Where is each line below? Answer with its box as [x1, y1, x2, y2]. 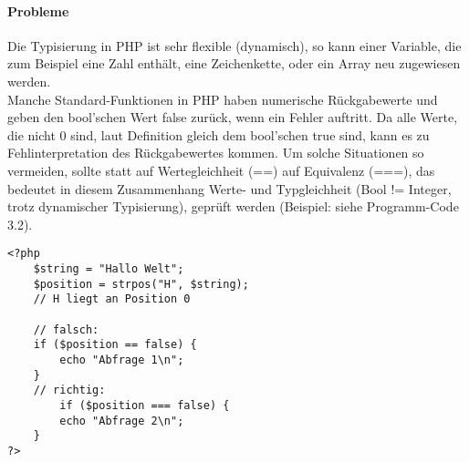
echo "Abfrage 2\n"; [59, 414, 184, 427]
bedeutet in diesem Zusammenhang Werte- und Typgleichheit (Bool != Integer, [7, 179, 452, 198]
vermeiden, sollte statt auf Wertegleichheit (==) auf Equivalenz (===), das [7, 160, 435, 180]
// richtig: [33, 384, 106, 397]
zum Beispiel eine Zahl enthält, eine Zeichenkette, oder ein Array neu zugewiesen [7, 54, 461, 73]
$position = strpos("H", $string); [33, 277, 249, 291]
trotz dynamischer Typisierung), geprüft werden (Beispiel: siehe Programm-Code [7, 197, 459, 216]
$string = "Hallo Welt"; [33, 262, 184, 275]
